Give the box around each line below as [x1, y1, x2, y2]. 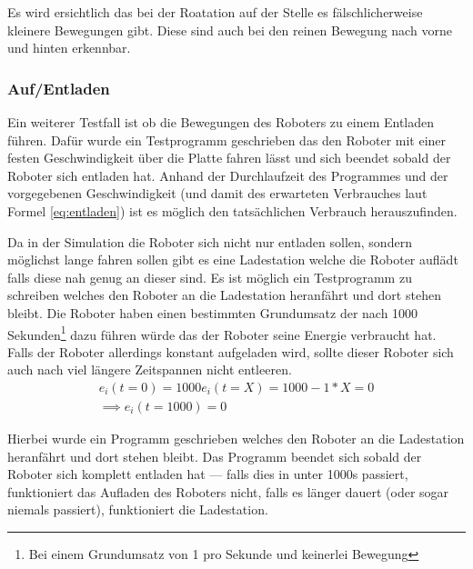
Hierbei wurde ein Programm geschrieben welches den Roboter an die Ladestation [7, 429, 465, 448]
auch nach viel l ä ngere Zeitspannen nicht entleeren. [7, 360, 292, 379]
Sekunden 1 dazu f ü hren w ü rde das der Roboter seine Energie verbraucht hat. [7, 322, 437, 344]
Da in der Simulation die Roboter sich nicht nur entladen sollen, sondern [7, 232, 412, 251]
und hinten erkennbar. [7, 38, 131, 57]
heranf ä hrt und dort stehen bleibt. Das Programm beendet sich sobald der [7, 446, 422, 465]
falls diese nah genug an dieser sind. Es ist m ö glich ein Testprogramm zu [7, 267, 412, 286]
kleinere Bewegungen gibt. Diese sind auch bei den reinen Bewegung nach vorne [7, 20, 452, 39]
